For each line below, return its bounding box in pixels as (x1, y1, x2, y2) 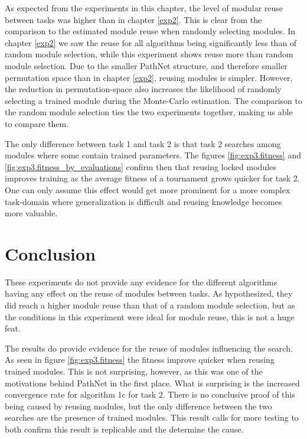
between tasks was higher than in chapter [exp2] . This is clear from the (5, 13, 262, 25)
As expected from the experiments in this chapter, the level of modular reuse (5, 2, 283, 14)
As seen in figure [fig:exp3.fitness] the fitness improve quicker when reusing (5, 353, 275, 366)
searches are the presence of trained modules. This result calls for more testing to (5, 411, 299, 424)
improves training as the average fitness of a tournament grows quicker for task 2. (5, 172, 300, 184)
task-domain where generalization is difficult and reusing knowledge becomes (5, 195, 282, 207)
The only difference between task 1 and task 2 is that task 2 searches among (5, 137, 281, 149)
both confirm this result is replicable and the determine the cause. (5, 422, 244, 435)
